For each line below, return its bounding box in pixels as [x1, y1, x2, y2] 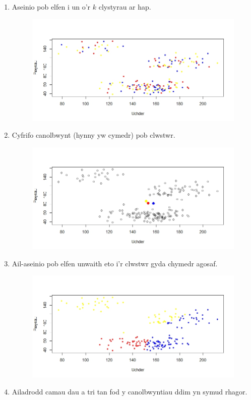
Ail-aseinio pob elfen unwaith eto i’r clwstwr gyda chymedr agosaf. [12, 258, 218, 268]
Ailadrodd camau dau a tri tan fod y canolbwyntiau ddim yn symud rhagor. [12, 386, 247, 396]
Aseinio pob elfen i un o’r [12, 2, 91, 12]
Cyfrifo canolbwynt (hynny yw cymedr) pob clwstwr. [12, 130, 175, 140]
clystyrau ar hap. [98, 2, 151, 12]
